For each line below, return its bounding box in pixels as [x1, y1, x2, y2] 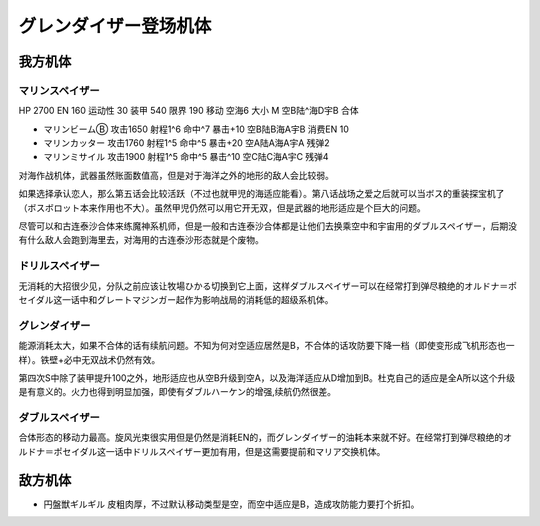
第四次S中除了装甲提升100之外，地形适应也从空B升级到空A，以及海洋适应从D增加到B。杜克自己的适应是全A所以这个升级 [18, 371, 516, 384]
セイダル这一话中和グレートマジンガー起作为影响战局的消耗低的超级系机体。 [18, 293, 334, 305]
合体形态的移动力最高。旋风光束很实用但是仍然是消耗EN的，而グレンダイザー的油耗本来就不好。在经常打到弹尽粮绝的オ [18, 431, 512, 444]
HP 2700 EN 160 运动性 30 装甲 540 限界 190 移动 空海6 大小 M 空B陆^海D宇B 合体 [18, 105, 359, 117]
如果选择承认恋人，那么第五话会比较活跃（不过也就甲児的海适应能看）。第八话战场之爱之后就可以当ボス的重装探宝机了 [18, 188, 505, 200]
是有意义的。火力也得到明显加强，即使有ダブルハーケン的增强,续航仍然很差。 [18, 386, 337, 398]
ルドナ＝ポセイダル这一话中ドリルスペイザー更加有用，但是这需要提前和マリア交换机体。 [18, 445, 386, 457]
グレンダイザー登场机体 [18, 15, 212, 37]
